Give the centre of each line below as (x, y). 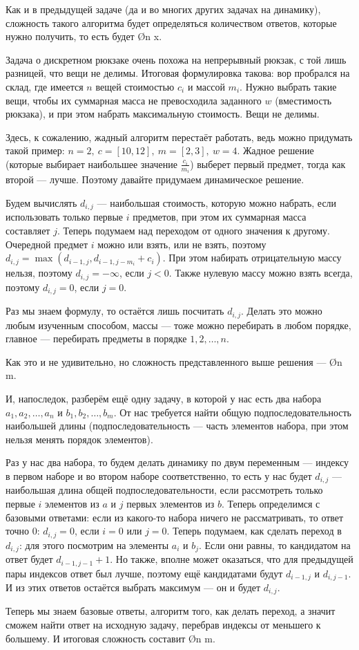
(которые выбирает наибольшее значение (91, 164)
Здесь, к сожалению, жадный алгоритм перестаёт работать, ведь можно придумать (179, 137)
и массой (206, 86)
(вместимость (303, 100)
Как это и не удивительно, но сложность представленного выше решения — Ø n (174, 361)
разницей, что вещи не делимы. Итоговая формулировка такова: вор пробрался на (178, 73)
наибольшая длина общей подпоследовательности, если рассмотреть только (164, 490)
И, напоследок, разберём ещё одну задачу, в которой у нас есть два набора (164, 398)
